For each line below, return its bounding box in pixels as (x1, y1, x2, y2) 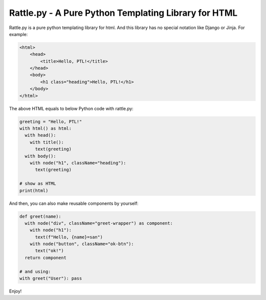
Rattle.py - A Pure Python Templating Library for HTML (9, 7, 238, 18)
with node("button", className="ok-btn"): (30, 241, 134, 247)
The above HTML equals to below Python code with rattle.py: (9, 105, 133, 111)
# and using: (19, 268, 51, 274)
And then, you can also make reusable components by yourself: (9, 200, 139, 206)
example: (9, 31, 28, 37)
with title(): (30, 139, 64, 145)
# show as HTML (19, 181, 56, 187)
